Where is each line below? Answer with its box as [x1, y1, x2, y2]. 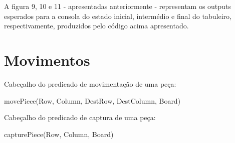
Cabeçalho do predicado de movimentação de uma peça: [4, 78, 176, 89]
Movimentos [4, 49, 90, 70]
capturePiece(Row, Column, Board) [4, 129, 114, 139]
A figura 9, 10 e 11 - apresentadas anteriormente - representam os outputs [4, 1, 231, 11]
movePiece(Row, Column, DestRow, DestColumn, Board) [4, 95, 181, 106]
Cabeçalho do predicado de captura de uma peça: [4, 112, 156, 123]
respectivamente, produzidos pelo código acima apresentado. [4, 20, 189, 31]
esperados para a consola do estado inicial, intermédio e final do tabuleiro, [4, 10, 231, 21]
